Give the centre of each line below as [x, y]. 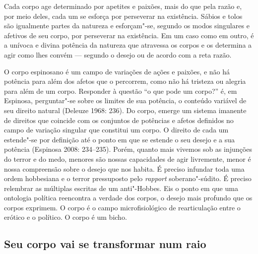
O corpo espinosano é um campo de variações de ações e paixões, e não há [117, 71]
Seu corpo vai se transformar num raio [105, 244]
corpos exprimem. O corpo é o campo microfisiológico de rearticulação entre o [122, 207]
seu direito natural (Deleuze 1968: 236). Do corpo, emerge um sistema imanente [125, 110]
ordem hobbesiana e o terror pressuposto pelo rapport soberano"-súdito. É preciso [128, 178]
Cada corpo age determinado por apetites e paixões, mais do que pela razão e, [123, 6]
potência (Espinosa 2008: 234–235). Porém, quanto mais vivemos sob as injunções [128, 149]
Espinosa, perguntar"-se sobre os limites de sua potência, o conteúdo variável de [125, 100]
